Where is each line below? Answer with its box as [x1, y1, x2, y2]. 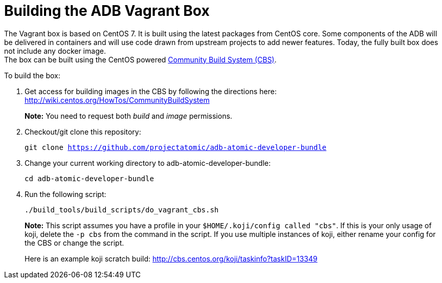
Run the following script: [25, 189, 106, 199]
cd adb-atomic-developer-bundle [25, 174, 154, 183]
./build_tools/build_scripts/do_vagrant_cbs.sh [25, 205, 219, 214]
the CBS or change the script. [25, 238, 124, 247]
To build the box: [4, 71, 60, 80]
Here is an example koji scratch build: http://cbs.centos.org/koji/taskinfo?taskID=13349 [25, 254, 318, 263]
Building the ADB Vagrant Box [4, 2, 210, 19]
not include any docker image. [4, 46, 106, 55]
